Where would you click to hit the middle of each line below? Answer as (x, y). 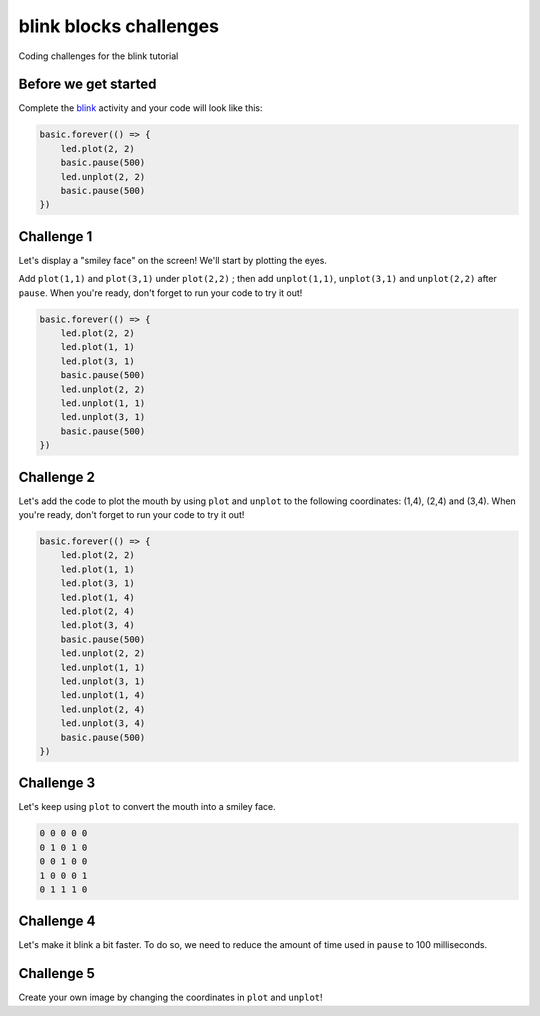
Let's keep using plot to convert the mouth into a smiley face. (147, 807)
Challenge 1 (55, 236)
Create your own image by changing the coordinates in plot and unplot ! (171, 997)
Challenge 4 (57, 921)
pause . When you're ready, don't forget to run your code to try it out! (160, 292)
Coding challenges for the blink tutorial (98, 56)
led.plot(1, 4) (97, 597)
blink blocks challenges (119, 26)
